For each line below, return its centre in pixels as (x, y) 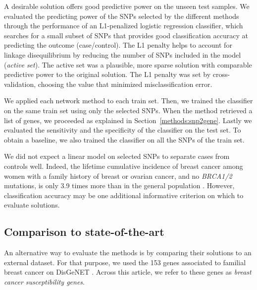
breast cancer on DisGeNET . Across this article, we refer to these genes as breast (128, 272)
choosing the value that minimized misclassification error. (125, 84)
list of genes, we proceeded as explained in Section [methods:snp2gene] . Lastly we (128, 120)
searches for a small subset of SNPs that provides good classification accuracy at (126, 35)
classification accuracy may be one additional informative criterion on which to (124, 195)
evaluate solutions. (32, 205)
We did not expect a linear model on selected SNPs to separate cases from (117, 156)
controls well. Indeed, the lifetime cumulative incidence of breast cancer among (124, 166)
